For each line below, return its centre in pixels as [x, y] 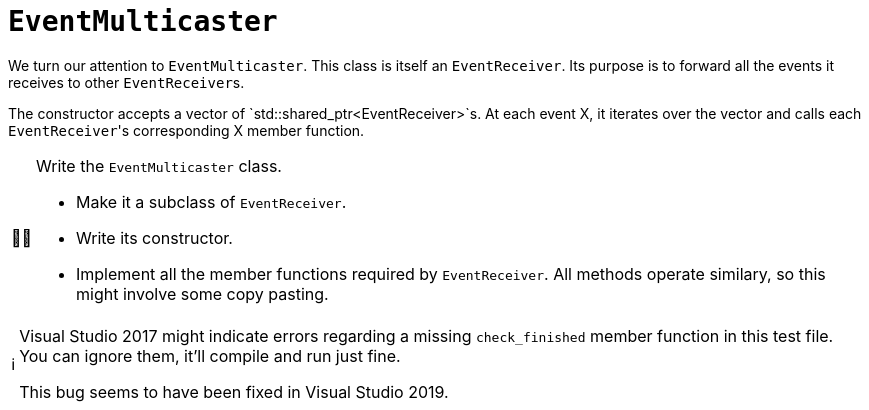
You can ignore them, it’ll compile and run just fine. [210, 355]
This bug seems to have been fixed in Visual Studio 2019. [234, 391]
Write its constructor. [154, 237]
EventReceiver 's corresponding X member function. [186, 130]
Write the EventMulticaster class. [159, 165]
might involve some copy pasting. [202, 293]
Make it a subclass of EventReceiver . [211, 201]
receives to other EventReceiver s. [126, 82]
